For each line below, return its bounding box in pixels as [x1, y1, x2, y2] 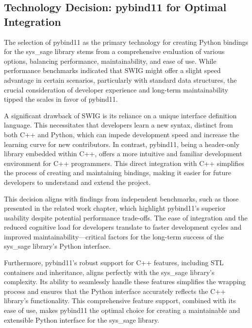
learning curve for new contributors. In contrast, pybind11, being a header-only [4, 139, 240, 149]
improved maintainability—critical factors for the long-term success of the [4, 231, 224, 241]
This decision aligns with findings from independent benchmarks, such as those [4, 193, 239, 203]
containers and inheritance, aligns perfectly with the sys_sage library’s [4, 267, 215, 277]
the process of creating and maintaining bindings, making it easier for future [4, 167, 231, 178]
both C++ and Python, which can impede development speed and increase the [4, 129, 239, 139]
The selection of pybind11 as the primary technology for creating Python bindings [4, 36, 249, 47]
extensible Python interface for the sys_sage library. [4, 314, 159, 325]
